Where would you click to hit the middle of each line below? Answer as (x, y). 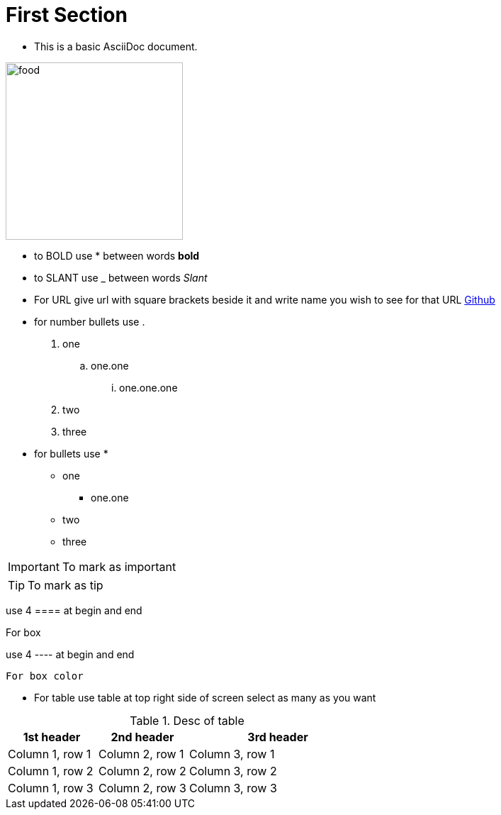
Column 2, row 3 (142, 788)
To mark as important (119, 566)
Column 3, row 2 (233, 771)
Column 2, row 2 (142, 771)
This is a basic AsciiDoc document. (116, 46)
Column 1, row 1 (50, 754)
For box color (45, 676)
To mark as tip (66, 585)
